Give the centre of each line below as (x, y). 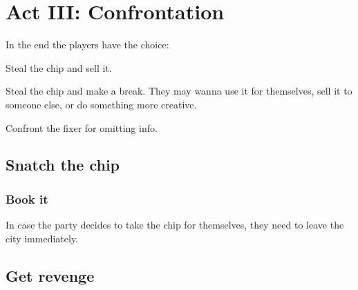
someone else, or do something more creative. (101, 104)
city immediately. (42, 238)
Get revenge (50, 275)
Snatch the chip (63, 165)
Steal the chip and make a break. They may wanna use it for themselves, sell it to (179, 91)
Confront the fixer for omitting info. (82, 127)
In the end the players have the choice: (87, 45)
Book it (27, 199)
